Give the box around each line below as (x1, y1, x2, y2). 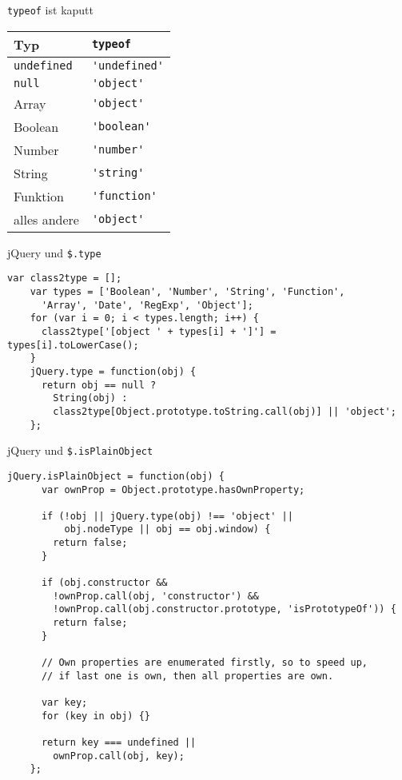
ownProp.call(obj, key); (53, 750, 185, 762)
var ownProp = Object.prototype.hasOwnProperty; (41, 484, 305, 495)
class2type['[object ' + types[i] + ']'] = (41, 325, 277, 337)
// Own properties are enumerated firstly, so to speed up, (41, 657, 368, 669)
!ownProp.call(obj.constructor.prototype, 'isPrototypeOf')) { (53, 603, 396, 615)
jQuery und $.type (7, 244, 101, 261)
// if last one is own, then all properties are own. (41, 670, 334, 682)
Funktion (14, 186, 64, 205)
